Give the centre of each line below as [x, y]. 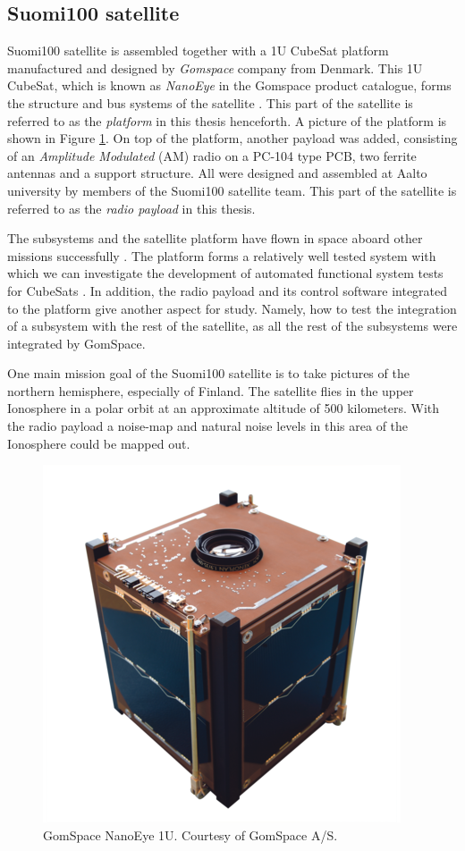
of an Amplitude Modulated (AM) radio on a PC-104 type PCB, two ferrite [212, 155]
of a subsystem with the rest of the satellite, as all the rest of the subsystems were [232, 326]
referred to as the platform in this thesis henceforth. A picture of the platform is [227, 120]
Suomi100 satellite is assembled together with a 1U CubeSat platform [198, 51]
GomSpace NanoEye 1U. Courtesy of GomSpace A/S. [190, 834]
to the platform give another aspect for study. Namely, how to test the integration [232, 308]
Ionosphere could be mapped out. [99, 443]
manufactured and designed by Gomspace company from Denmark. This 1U [215, 67]
